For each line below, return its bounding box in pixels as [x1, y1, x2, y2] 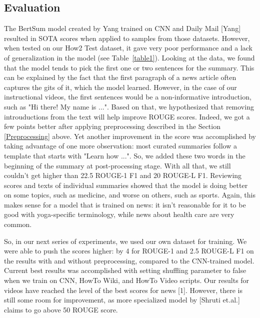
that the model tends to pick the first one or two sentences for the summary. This [4, 62, 254, 72]
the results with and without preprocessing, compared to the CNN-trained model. [4, 255, 254, 265]
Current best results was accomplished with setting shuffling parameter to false [4, 265, 246, 275]
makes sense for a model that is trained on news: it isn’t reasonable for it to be [4, 199, 246, 209]
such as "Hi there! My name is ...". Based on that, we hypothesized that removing [4, 101, 254, 111]
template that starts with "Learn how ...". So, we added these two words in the [4, 150, 245, 160]
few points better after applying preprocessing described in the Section [4, 121, 220, 131]
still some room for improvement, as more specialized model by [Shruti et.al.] [4, 294, 240, 305]
